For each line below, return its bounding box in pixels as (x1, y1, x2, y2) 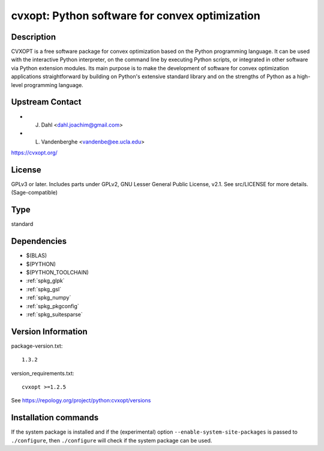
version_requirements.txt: (11, 369, 74, 377)
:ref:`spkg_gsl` (26, 285, 62, 292)
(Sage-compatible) (11, 189, 58, 196)
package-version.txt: (11, 342, 63, 350)
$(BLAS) (26, 252, 47, 259)
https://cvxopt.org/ (11, 149, 58, 156)
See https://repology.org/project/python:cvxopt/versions (11, 397, 151, 404)
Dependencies (11, 236, 67, 246)
